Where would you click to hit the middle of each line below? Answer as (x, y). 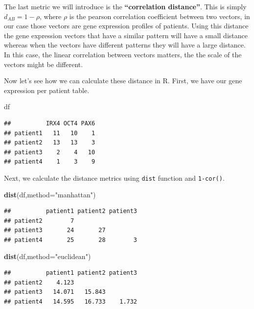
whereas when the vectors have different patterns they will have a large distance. (125, 45)
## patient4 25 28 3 (71, 240)
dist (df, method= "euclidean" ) (47, 256)
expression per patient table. (47, 90)
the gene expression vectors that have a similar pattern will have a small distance (126, 35)
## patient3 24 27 (55, 230)
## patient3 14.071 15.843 (55, 292)
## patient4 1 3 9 (50, 162)
